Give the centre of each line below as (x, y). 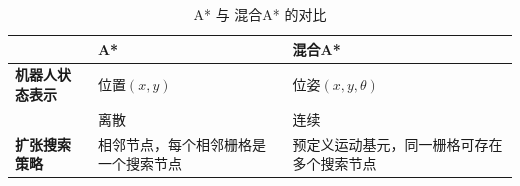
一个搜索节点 (139, 163)
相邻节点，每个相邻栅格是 (181, 143)
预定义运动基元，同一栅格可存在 (397, 143)
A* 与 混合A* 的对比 (260, 14)
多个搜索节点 (334, 163)
